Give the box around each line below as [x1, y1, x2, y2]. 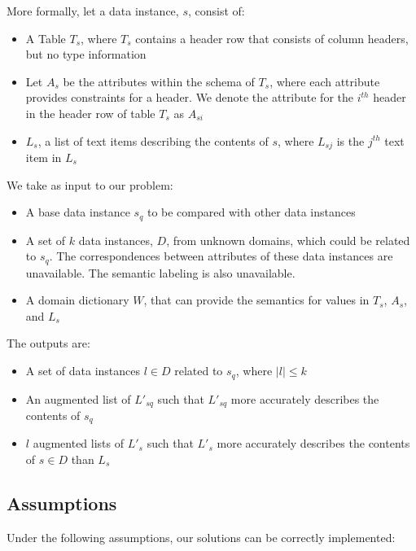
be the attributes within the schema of [63, 72, 255, 90]
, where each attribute [269, 72, 380, 90]
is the [336, 132, 365, 149]
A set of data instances [25, 362, 141, 379]
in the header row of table [25, 104, 155, 121]
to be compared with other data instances [147, 203, 356, 221]
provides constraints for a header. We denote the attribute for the [25, 89, 354, 106]
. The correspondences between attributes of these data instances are [49, 247, 393, 265]
